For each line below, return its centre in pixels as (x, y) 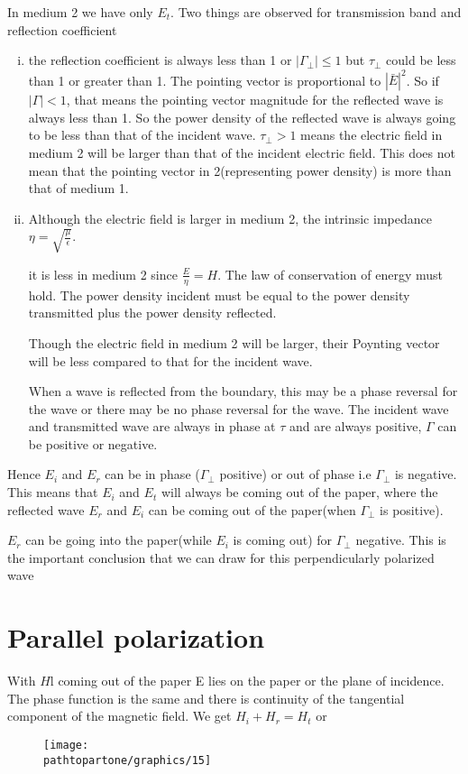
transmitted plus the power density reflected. (152, 313)
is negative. (426, 474)
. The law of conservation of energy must (330, 274)
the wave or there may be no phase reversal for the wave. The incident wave (239, 408)
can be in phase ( (152, 474)
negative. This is (401, 540)
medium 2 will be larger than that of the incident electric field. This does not (242, 153)
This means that (53, 492)
